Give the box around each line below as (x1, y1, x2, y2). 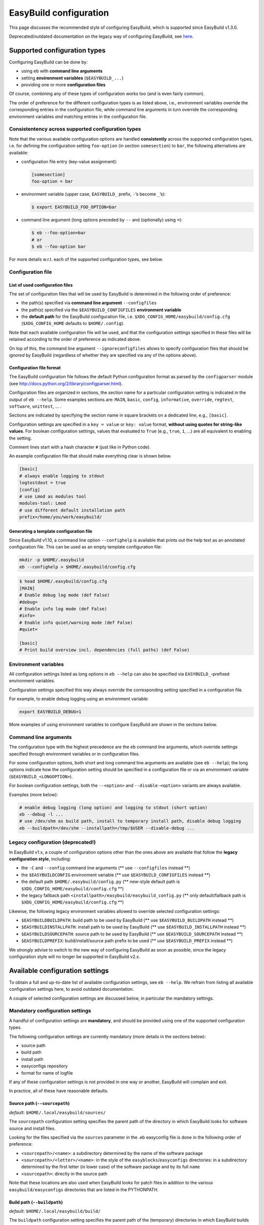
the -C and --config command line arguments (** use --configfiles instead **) (21, 865, 191, 871)
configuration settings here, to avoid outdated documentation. (9, 986, 134, 992)
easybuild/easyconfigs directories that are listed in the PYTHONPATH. (9, 1186, 159, 1193)
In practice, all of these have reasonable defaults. (9, 1088, 109, 1094)
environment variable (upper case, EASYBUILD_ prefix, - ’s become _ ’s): (21, 191, 166, 197)
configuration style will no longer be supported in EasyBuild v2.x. (9, 954, 140, 960)
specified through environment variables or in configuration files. (9, 751, 140, 757)
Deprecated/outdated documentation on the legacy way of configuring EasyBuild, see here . (9, 33, 194, 39)
